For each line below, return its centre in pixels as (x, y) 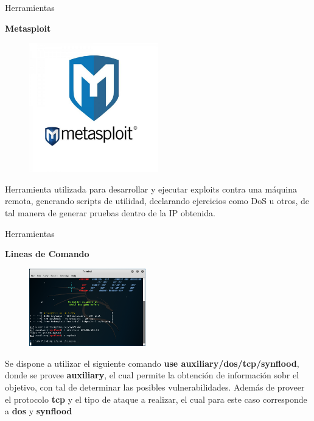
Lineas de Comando (47, 254)
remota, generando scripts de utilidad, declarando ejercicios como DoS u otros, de (157, 201)
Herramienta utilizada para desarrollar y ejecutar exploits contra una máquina (151, 189)
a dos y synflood (39, 411)
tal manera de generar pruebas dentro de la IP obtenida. (110, 212)
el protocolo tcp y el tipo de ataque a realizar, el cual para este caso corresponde (156, 399)
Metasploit (28, 28)
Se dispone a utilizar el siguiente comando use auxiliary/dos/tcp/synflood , (152, 363)
